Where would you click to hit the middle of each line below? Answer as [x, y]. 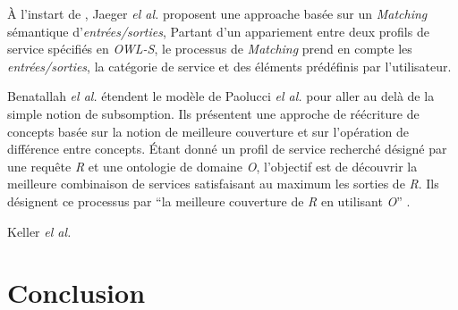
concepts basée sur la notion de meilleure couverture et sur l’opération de [208, 131]
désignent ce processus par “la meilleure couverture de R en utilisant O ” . [209, 201]
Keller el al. [39, 231]
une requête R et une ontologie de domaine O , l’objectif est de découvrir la [212, 166]
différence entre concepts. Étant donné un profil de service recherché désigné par [227, 149]
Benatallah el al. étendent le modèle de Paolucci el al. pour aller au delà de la [221, 96]
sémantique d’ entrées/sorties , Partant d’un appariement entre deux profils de [218, 31]
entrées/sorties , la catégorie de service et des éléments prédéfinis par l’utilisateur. [229, 66]
